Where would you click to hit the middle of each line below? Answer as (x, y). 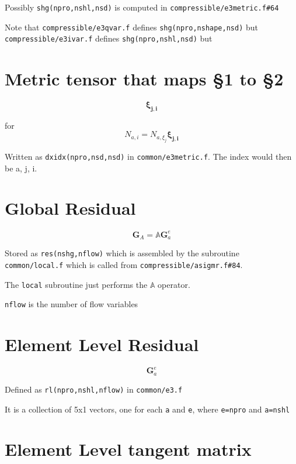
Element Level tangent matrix (128, 449)
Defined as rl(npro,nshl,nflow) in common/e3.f (94, 389)
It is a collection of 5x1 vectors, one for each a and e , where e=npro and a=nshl (147, 409)
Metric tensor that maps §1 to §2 (144, 79)
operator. (174, 284)
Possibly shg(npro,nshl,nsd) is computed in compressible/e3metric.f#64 (142, 7)
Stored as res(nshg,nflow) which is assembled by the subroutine (122, 253)
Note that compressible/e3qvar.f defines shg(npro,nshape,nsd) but (132, 27)
